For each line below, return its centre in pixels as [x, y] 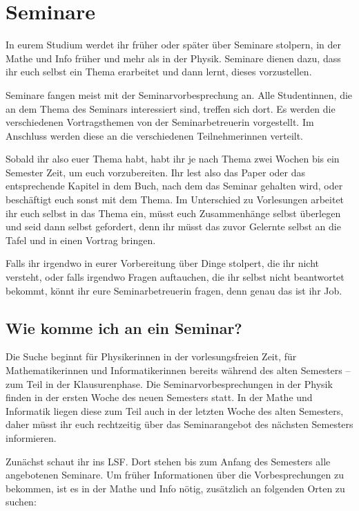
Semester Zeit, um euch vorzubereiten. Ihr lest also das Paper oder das [155, 172]
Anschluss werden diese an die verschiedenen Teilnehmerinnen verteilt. [155, 135]
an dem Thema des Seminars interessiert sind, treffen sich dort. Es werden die [171, 108]
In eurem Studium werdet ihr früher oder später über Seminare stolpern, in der [173, 45]
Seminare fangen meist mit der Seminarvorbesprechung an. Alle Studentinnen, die [179, 94]
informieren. [31, 437]
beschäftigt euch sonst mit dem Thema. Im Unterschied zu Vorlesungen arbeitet [175, 199]
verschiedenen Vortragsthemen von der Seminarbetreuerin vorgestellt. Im [160, 122]
